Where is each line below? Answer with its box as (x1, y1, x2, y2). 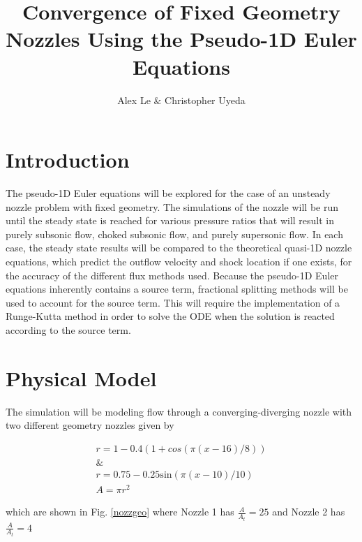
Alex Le (117, 92, 151, 107)
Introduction (6, 145, 130, 174)
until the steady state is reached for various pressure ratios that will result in (6, 213, 335, 228)
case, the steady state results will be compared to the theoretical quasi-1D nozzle (6, 240, 352, 255)
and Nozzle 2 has (272, 504, 345, 519)
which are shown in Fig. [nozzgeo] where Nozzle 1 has (6, 504, 234, 519)
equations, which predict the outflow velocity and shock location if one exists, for (6, 254, 352, 268)
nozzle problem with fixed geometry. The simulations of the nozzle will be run (6, 199, 339, 214)
